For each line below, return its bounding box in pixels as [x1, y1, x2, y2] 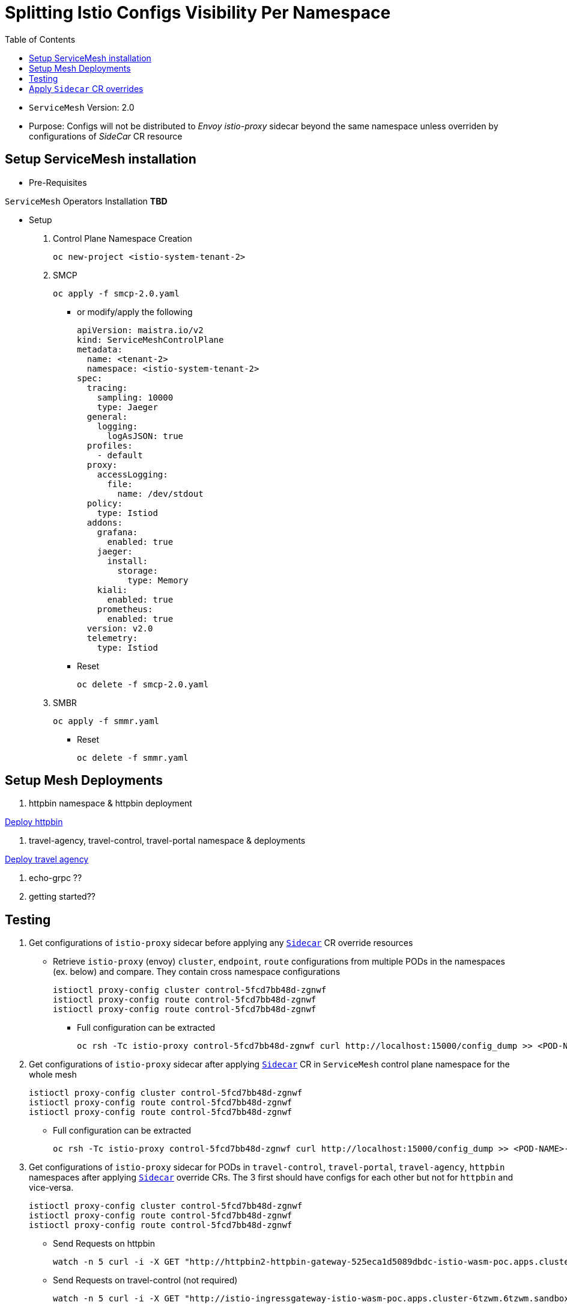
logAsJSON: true [107, 431, 184, 441]
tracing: [86, 382, 128, 393]
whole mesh [29, 1069, 77, 1080]
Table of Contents [5, 34, 76, 45]
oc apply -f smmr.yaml [53, 716, 160, 726]
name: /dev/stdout [117, 488, 204, 499]
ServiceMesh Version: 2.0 [29, 102, 135, 112]
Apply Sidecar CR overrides [29, 83, 144, 94]
